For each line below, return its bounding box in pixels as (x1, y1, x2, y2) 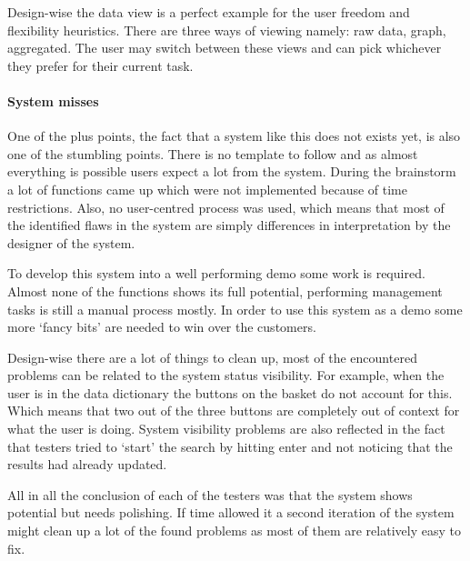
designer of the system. (7, 233, 135, 252)
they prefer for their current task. (7, 55, 194, 75)
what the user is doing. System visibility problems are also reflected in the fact (7, 419, 445, 438)
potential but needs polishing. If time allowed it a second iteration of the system (7, 503, 455, 522)
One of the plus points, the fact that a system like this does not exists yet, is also (7, 126, 461, 145)
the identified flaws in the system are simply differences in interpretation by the (7, 215, 451, 235)
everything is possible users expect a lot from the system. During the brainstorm (7, 162, 456, 181)
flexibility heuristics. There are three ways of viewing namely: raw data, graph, (7, 20, 446, 39)
